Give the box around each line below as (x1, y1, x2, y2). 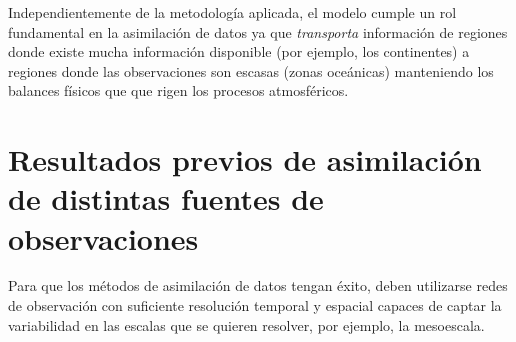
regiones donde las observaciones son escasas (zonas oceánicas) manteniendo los (8, 60, 494, 81)
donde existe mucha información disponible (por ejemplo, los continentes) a (8, 41, 470, 62)
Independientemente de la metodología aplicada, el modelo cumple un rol (8, 2, 457, 22)
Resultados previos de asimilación (8, 139, 482, 180)
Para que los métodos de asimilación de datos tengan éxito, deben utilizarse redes (8, 275, 508, 296)
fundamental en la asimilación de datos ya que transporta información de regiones (8, 21, 508, 42)
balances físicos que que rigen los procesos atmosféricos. (8, 80, 349, 101)
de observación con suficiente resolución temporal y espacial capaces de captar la (8, 295, 502, 316)
